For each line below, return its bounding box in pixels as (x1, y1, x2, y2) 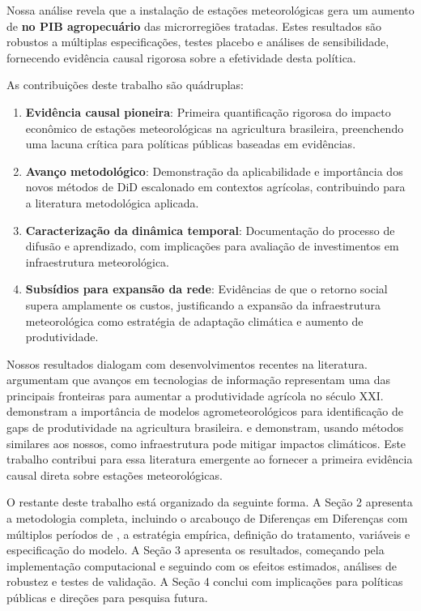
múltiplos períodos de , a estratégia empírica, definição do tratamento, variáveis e (6, 525, 410, 542)
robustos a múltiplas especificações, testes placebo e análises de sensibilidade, (6, 33, 389, 50)
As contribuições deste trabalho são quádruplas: (6, 76, 244, 93)
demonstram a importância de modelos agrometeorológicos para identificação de (6, 403, 404, 420)
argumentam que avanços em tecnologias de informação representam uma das (6, 371, 391, 388)
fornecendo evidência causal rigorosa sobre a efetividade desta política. (6, 49, 356, 66)
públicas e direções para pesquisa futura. (6, 589, 208, 605)
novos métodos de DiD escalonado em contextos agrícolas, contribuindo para (25, 178, 406, 195)
